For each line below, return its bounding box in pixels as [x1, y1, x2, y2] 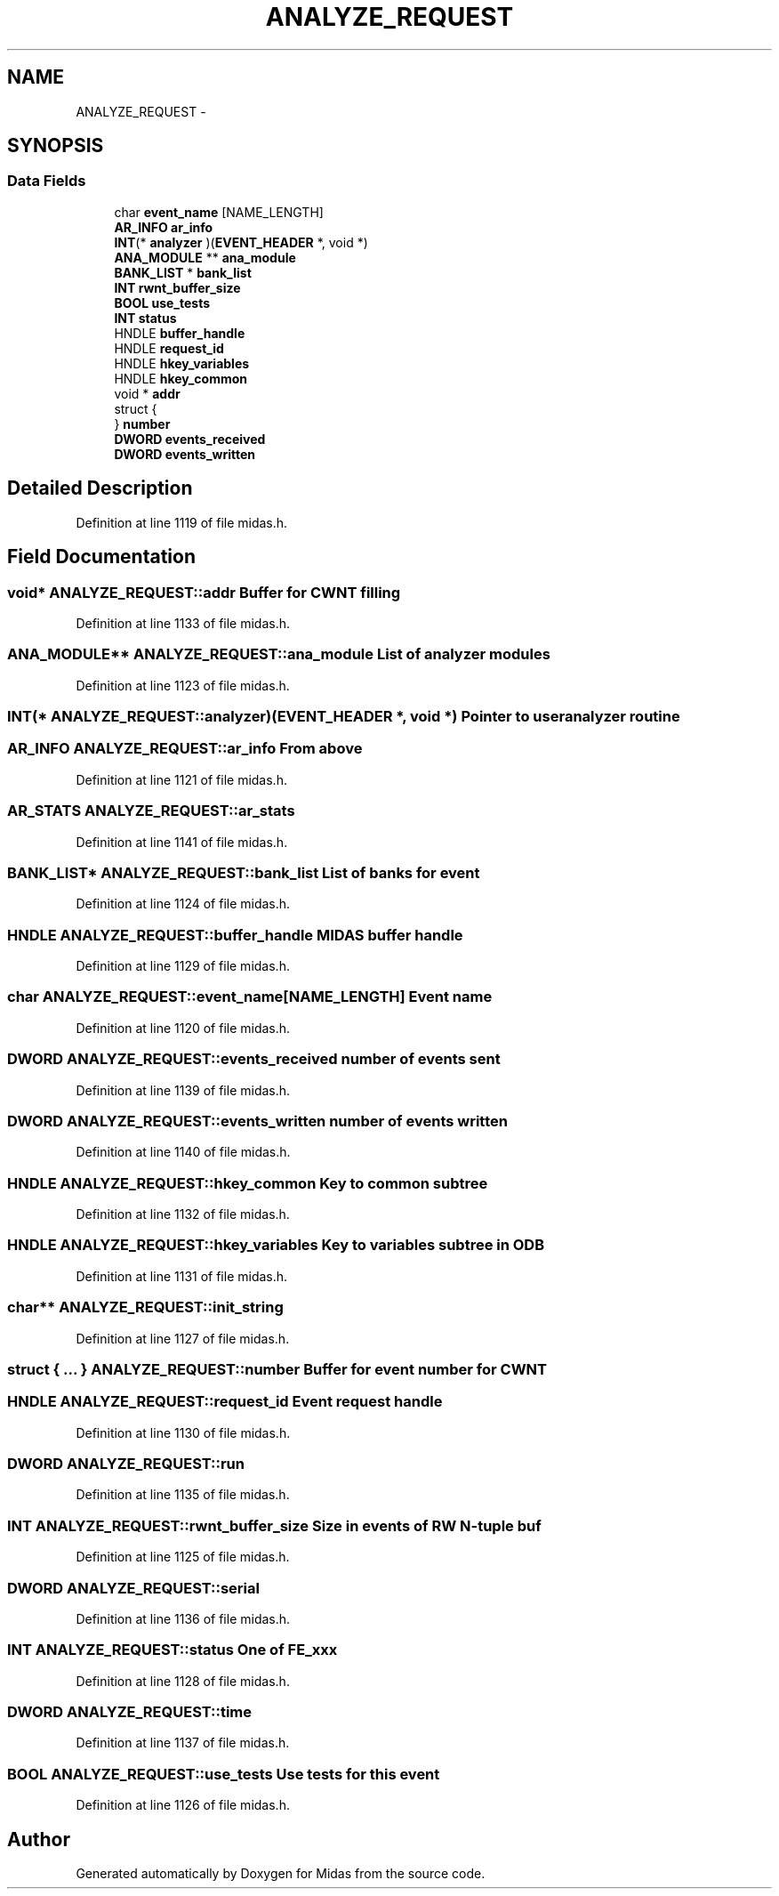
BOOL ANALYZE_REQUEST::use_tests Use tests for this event [7, 1764, 440, 1783]
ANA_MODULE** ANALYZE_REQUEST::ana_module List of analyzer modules [7, 645, 550, 664]
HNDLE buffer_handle [114, 325, 245, 341]
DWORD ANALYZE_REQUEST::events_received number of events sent [7, 1050, 501, 1069]
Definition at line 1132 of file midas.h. [76, 1206, 290, 1222]
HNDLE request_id [114, 340, 224, 356]
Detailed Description [7, 477, 193, 500]
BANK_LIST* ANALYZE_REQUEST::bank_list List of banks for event [7, 863, 480, 882]
